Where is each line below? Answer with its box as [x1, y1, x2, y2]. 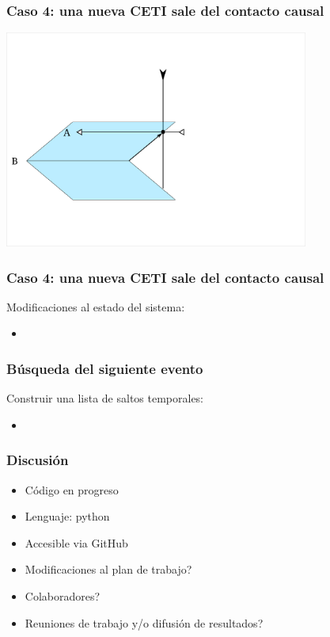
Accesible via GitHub [25, 534, 128, 551]
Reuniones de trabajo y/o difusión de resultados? [25, 614, 264, 631]
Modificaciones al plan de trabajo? [25, 561, 192, 578]
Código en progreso [25, 481, 119, 498]
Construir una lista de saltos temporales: [6, 390, 204, 406]
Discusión [6, 450, 69, 470]
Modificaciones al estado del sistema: [6, 298, 185, 315]
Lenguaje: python [25, 508, 110, 524]
